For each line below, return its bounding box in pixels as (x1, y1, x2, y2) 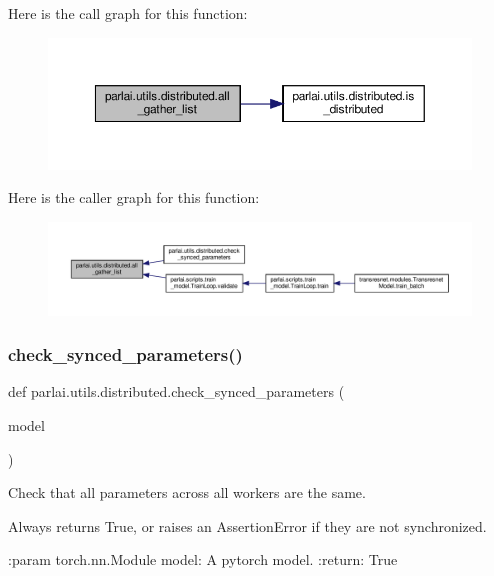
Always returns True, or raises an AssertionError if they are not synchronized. (8, 515, 487, 536)
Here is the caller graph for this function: (8, 187, 260, 208)
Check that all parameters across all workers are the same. (8, 482, 366, 503)
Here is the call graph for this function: (8, 3, 248, 23)
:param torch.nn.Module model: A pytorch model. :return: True (8, 549, 398, 570)
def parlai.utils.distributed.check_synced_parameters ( (8, 381, 345, 402)
